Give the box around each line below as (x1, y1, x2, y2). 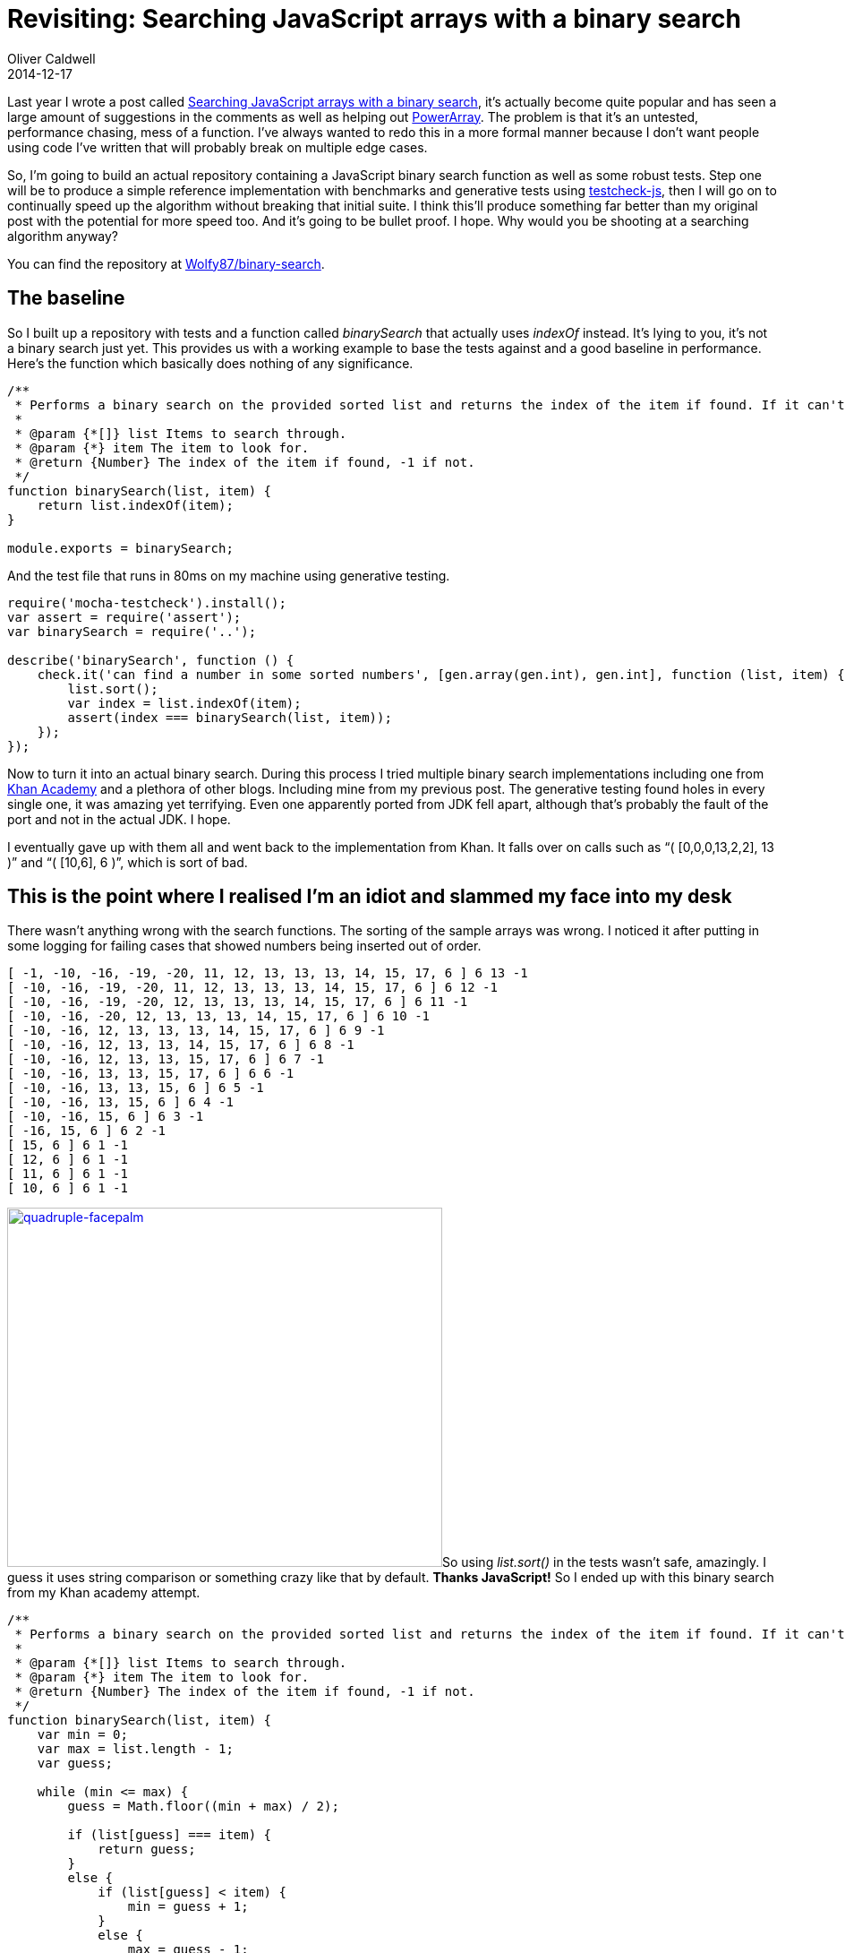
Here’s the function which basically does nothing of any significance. (7, 355, 414, 371)
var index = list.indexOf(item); (67, 695, 302, 710)
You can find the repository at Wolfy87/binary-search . (7, 255, 325, 271)
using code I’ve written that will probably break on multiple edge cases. (7, 139, 428, 155)
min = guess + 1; (127, 1899, 249, 1914)
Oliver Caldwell (7, 50, 96, 66)
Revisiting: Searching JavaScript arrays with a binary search (7, 4, 741, 34)
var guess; (37, 1756, 114, 1771)
